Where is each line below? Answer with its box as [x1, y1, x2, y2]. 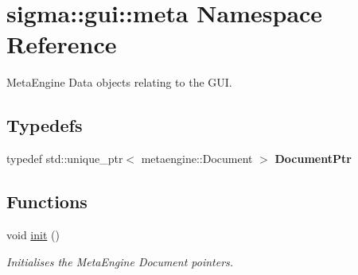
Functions [6, 189, 88, 214]
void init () [6, 226, 60, 242]
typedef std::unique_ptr [6, 150, 123, 167]
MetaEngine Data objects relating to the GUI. [6, 74, 232, 91]
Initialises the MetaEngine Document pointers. [6, 253, 234, 269]
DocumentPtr [274, 150, 352, 167]
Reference [6, 28, 117, 60]
